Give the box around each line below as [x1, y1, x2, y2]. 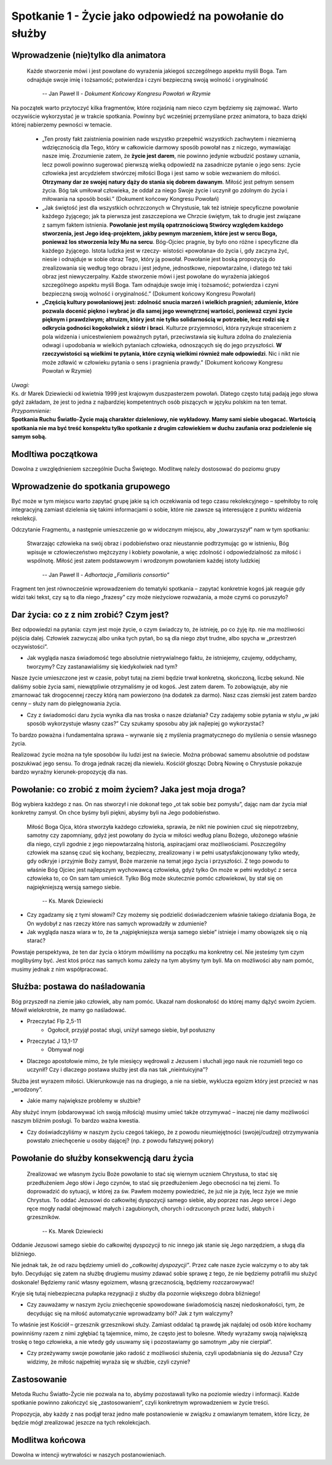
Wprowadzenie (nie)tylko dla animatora [11, 50, 166, 60]
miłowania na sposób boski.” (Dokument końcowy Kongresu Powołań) [42, 195, 219, 203]
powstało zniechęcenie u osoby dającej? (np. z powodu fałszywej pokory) [26, 1137, 215, 1144]
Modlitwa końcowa [11, 1435, 86, 1445]
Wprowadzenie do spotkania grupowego [11, 481, 170, 492]
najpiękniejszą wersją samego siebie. [26, 883, 121, 890]
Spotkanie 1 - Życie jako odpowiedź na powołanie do [11, 9, 284, 23]
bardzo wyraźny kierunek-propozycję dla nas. [11, 768, 128, 776]
